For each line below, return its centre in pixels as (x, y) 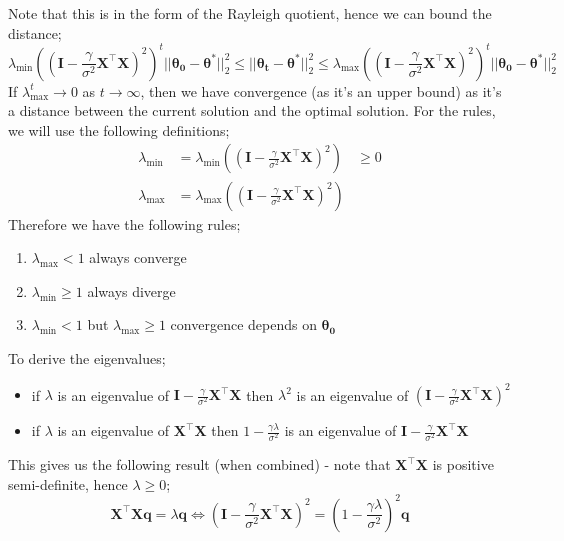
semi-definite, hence (68, 483)
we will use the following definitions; (119, 129)
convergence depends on (243, 324)
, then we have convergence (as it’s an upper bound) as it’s (321, 90)
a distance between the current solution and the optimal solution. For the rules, (252, 110)
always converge (138, 257)
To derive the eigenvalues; (87, 357)
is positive (463, 464)
